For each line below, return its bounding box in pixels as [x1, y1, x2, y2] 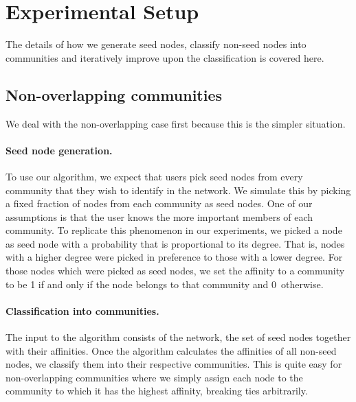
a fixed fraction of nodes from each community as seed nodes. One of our [5, 196, 313, 211]
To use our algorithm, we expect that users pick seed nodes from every [5, 169, 303, 183]
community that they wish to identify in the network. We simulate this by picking [5, 182, 351, 197]
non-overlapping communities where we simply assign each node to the [5, 370, 303, 384]
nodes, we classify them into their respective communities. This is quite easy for [5, 357, 342, 371]
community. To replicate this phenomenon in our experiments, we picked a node [5, 223, 342, 237]
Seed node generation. [5, 143, 113, 157]
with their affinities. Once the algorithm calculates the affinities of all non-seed [5, 343, 337, 357]
